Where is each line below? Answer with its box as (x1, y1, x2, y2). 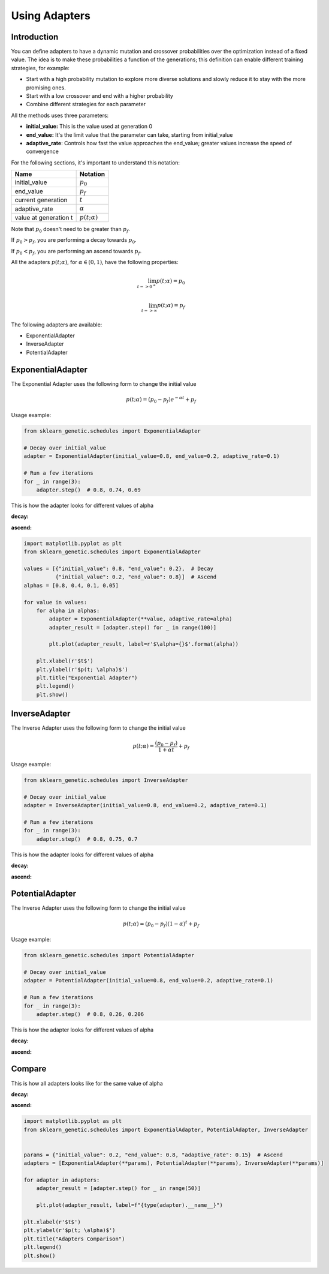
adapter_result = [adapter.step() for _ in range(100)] (49, 624, 217, 631)
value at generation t (14, 213, 73, 221)
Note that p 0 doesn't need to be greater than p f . (11, 226, 130, 234)
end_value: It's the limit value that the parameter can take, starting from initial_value (26, 131, 233, 138)
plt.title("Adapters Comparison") (23, 1235, 125, 1242)
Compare (11, 1064, 47, 1074)
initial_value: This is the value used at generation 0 (26, 123, 153, 130)
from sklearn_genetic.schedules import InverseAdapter (23, 777, 188, 784)
